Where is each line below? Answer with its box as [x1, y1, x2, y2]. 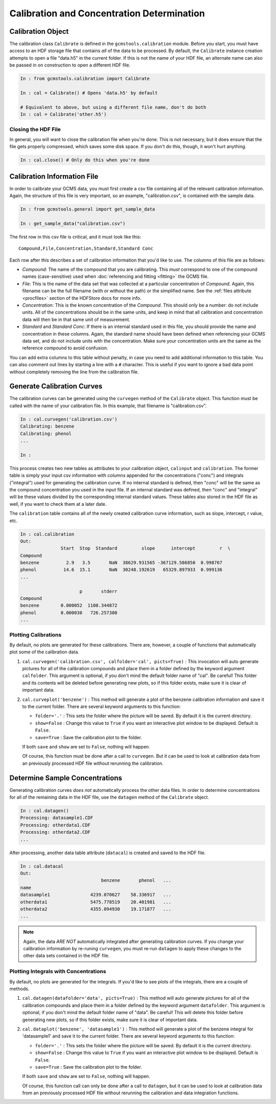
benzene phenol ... [101, 878, 171, 883]
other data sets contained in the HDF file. [23, 953, 110, 959]
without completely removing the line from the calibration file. [9, 368, 139, 375]
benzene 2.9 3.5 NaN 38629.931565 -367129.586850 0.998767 [20, 560, 222, 566]
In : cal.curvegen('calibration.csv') [20, 416, 118, 422]
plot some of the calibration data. [9, 649, 79, 655]
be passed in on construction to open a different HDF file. [9, 62, 130, 68]
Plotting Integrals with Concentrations [9, 968, 106, 975]
